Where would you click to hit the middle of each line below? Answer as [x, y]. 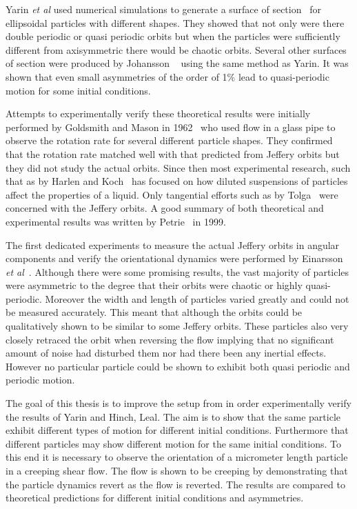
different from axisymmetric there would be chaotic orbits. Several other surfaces [176, 49]
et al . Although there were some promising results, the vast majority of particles [177, 271]
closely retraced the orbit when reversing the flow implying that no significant [170, 339]
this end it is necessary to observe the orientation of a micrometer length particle [177, 457]
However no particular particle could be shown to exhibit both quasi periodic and [178, 366]
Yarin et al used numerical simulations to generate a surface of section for [163, 9]
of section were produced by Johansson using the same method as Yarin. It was [177, 63]
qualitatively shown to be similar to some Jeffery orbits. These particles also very [177, 326]
